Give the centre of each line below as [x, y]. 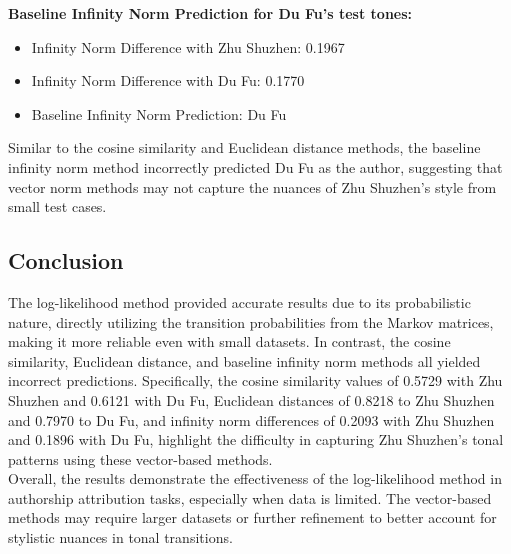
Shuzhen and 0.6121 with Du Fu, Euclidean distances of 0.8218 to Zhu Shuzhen [251, 399]
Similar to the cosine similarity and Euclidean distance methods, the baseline [244, 147]
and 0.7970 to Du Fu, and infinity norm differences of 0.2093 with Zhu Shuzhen [251, 419]
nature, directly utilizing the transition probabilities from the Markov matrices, [251, 321]
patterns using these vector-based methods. [140, 458]
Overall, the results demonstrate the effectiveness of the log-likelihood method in [255, 478]
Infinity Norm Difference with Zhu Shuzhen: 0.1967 [188, 46]
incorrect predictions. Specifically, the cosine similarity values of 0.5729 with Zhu [255, 380]
